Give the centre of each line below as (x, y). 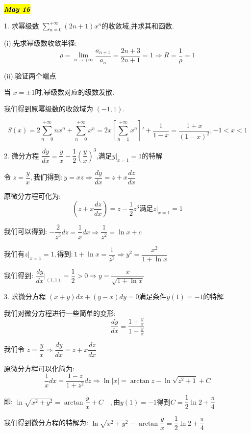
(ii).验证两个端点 (30, 75)
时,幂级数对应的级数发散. (75, 92)
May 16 (17, 9)
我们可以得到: (25, 231)
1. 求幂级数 (22, 25)
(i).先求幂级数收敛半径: (40, 43)
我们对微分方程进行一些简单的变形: (60, 313)
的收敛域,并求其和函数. (138, 25)
